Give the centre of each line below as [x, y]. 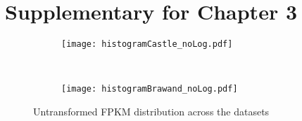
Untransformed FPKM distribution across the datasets [151, 112]
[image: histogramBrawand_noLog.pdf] [150, 89]
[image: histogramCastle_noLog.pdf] [147, 44]
